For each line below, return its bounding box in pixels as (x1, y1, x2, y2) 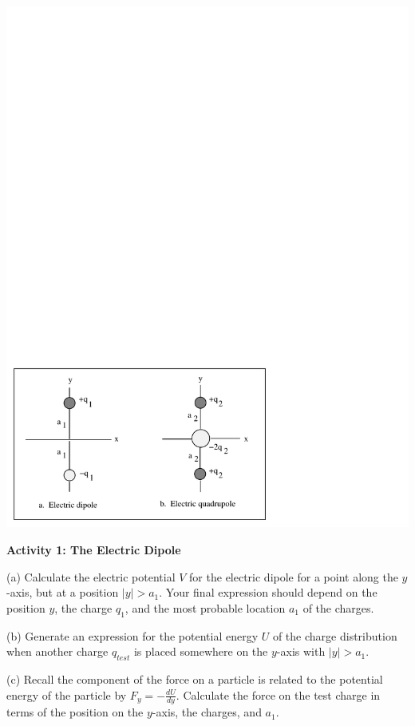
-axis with (276, 643, 326, 660)
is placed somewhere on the (133, 643, 268, 660)
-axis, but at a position (6, 584, 119, 601)
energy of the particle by (6, 686, 127, 703)
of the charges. (302, 599, 374, 616)
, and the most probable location (125, 599, 286, 616)
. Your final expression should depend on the (159, 584, 377, 601)
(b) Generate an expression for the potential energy (6, 627, 259, 644)
